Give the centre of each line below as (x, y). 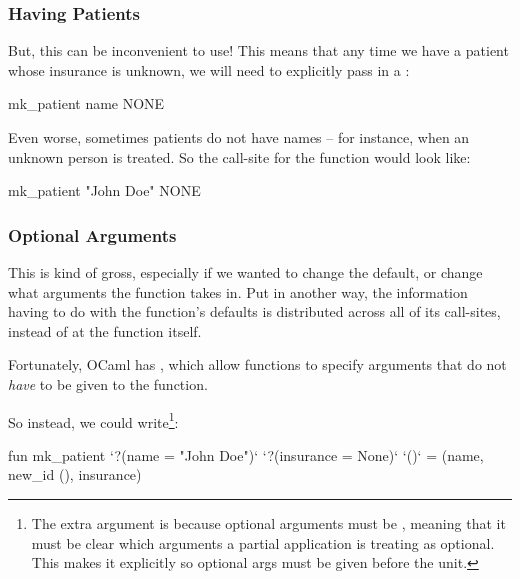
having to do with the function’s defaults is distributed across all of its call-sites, (254, 311)
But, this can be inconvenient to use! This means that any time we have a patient (258, 50)
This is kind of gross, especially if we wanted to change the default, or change (245, 272)
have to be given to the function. (108, 383)
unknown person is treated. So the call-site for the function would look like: (239, 156)
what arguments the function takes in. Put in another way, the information (238, 291)
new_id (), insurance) (75, 474)
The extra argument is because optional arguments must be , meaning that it (268, 523)
